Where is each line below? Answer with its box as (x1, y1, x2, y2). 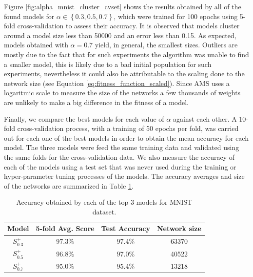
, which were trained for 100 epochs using (114, 11, 238, 21)
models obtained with (4, 40, 68, 50)
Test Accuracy (101, 223, 150, 234)
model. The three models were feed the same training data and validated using (4, 142, 239, 152)
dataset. (92, 206, 117, 216)
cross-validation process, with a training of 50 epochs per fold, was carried (17, 123, 239, 133)
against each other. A (173, 113, 237, 124)
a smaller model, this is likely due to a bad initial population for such (4, 59, 212, 69)
